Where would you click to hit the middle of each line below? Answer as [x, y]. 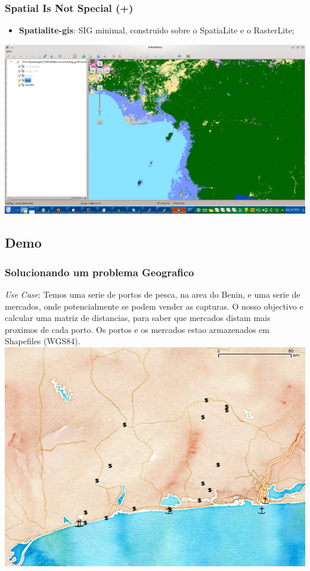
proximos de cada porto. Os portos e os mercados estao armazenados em [137, 329]
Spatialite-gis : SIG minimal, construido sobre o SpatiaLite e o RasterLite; [156, 30]
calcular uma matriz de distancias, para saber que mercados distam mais [138, 318]
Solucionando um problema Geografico [100, 272]
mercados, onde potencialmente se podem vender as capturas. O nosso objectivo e [154, 306]
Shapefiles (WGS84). [43, 341]
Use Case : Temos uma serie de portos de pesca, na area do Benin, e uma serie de [153, 294]
